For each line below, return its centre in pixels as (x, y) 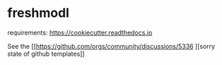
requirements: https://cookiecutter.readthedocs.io (80, 32)
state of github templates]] (46, 54)
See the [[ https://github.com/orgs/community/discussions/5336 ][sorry (111, 46)
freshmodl (38, 13)
